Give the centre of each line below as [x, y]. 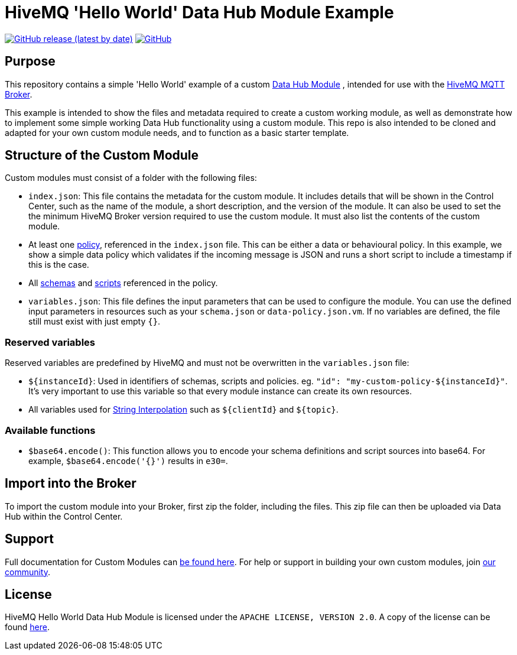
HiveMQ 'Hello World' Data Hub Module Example [199, 12]
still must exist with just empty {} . [95, 322]
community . [28, 572]
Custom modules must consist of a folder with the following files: [131, 178]
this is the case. [59, 265]
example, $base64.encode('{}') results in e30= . [128, 461]
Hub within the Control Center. [64, 516]
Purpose [30, 61]
